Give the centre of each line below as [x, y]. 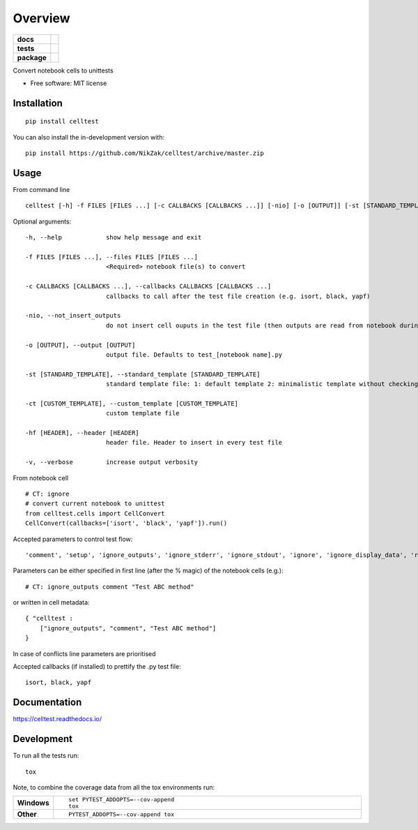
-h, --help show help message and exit [114, 238]
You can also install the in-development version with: [89, 137]
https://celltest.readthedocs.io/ [57, 719]
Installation [38, 103]
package [32, 57]
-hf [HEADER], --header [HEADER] [82, 433]
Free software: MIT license [69, 83]
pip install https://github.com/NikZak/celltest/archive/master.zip [145, 153]
